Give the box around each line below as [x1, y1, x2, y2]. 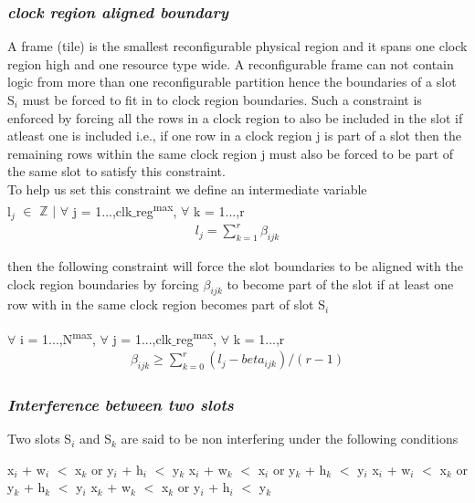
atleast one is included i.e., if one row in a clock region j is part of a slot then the [7, 126, 462, 145]
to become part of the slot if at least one [227, 274, 454, 293]
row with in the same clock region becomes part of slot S [7, 295, 325, 314]
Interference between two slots [7, 393, 234, 415]
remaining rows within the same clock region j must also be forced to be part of [7, 143, 454, 162]
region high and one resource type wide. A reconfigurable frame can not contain [7, 54, 454, 73]
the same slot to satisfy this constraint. [7, 162, 226, 181]
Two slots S [7, 429, 72, 448]
